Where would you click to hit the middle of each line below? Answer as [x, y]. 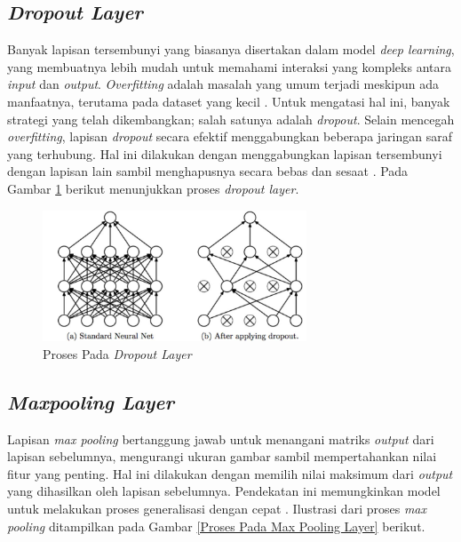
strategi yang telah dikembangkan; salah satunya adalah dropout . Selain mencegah [231, 119]
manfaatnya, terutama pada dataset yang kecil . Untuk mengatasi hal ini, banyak [229, 101]
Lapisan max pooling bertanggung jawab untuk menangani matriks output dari [221, 438]
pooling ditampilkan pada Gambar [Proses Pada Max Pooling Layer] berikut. [216, 526]
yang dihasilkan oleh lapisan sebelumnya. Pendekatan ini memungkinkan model [224, 491]
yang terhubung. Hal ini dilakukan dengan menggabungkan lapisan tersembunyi [225, 153]
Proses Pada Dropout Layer [117, 353]
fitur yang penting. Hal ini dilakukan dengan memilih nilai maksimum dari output [230, 473]
